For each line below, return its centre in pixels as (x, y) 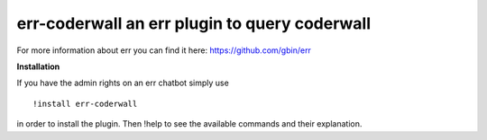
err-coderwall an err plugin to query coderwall (194, 23)
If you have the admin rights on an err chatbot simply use (123, 83)
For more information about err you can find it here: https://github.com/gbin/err (164, 50)
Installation (38, 66)
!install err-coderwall (85, 104)
